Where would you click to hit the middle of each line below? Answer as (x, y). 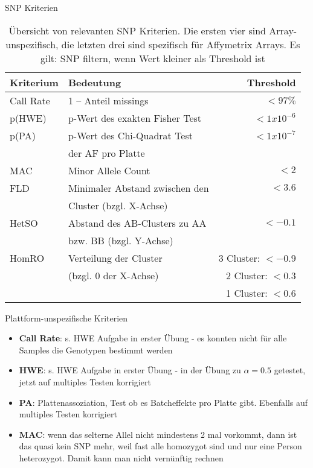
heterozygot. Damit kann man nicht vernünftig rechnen (121, 457)
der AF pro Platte (106, 153)
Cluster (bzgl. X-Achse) (118, 205)
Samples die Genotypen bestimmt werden (96, 349)
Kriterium (34, 82)
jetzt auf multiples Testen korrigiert (85, 381)
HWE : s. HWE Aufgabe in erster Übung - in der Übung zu (130, 370)
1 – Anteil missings (108, 100)
